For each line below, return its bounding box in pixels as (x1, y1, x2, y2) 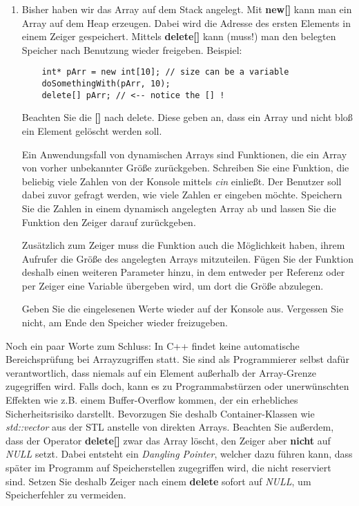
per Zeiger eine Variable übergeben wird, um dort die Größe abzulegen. (21, 278, 324, 292)
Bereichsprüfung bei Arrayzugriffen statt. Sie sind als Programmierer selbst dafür (6, 352, 349, 366)
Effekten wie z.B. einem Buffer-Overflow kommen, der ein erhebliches (6, 393, 298, 407)
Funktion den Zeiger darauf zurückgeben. (21, 214, 196, 229)
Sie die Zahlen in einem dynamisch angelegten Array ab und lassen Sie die (21, 200, 336, 215)
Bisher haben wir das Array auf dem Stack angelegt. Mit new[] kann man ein (21, 2, 352, 16)
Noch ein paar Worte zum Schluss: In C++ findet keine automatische (6, 338, 300, 353)
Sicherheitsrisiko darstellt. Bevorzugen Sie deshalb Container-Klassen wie (6, 406, 315, 420)
